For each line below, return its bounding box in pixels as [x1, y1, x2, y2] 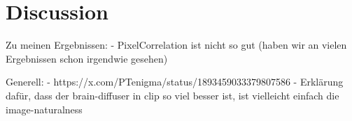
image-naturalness [6, 102, 83, 116]
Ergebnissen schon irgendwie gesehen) [6, 51, 168, 65]
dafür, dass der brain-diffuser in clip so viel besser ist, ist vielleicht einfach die [6, 88, 339, 102]
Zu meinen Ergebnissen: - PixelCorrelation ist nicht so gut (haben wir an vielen [6, 38, 347, 52]
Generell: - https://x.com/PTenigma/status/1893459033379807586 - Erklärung [6, 74, 344, 89]
